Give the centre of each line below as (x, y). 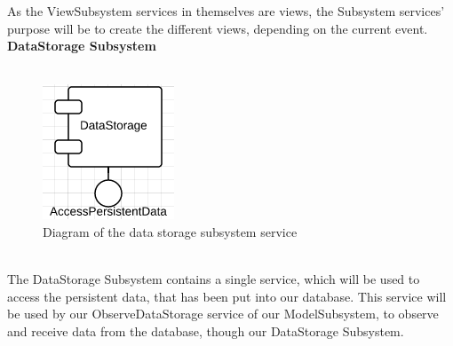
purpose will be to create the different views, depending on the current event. (218, 28)
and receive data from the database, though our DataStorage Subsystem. (206, 330)
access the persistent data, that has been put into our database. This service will (227, 296)
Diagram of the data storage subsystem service (170, 231)
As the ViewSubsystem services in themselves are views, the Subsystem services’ (226, 11)
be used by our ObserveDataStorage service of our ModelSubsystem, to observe (223, 314)
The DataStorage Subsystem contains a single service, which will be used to (214, 279)
